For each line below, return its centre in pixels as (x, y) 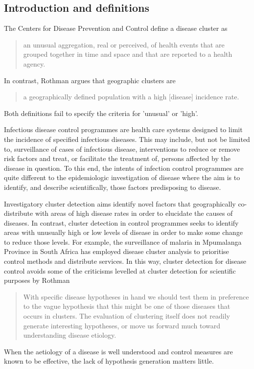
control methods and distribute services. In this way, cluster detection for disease (125, 261)
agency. (34, 63)
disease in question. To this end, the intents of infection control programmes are (124, 168)
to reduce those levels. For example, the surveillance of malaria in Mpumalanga (123, 242)
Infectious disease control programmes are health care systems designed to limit (123, 129)
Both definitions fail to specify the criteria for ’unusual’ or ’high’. (101, 113)
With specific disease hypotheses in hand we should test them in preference (136, 296)
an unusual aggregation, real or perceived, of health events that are (124, 44)
